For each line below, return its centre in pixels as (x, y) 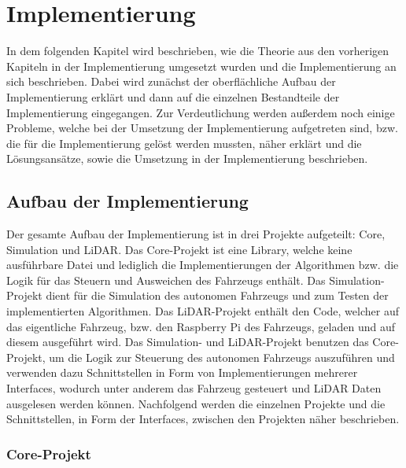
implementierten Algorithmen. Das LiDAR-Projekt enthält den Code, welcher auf (203, 311)
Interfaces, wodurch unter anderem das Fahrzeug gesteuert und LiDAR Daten (194, 388)
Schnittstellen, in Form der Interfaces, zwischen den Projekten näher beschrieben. (203, 419)
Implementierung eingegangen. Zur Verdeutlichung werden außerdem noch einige (201, 112)
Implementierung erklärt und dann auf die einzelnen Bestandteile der (173, 96)
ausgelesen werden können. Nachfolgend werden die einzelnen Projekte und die (196, 403)
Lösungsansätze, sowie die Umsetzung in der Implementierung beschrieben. (187, 158)
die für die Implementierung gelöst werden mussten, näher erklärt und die (184, 143)
